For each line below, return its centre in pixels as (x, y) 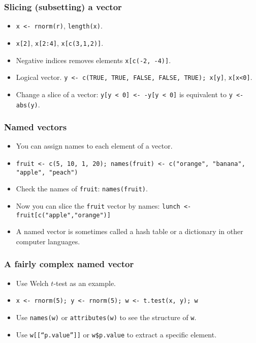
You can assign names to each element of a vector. (94, 146)
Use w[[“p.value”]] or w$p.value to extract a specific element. (116, 334)
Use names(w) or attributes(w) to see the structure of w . (106, 317)
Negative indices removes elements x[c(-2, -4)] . (93, 60)
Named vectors (36, 127)
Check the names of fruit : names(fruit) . (82, 189)
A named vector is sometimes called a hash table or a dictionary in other (130, 231)
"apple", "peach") (47, 172)
